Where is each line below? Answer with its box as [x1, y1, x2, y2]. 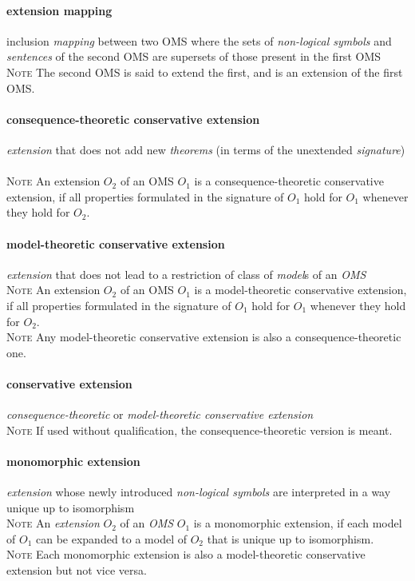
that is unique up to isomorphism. [207, 530, 374, 547]
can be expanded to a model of [35, 530, 187, 547]
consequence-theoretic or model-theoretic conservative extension [6, 406, 314, 423]
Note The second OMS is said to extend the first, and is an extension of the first [6, 63, 403, 80]
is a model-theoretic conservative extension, [194, 281, 407, 298]
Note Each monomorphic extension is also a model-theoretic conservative [6, 546, 366, 563]
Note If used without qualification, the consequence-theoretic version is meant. [6, 421, 393, 438]
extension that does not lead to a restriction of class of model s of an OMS [6, 265, 366, 282]
